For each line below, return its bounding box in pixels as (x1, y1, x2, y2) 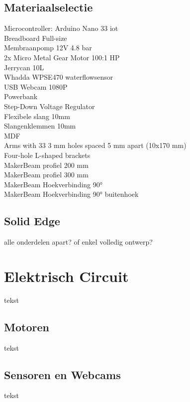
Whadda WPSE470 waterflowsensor (4, 72, 113, 82)
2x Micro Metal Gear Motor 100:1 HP (4, 52, 120, 62)
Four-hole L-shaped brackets (4, 149, 91, 160)
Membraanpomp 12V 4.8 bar (4, 42, 92, 53)
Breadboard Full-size (4, 32, 67, 43)
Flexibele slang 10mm (4, 111, 70, 121)
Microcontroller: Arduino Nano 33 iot (4, 23, 118, 33)
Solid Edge (4, 213, 60, 229)
